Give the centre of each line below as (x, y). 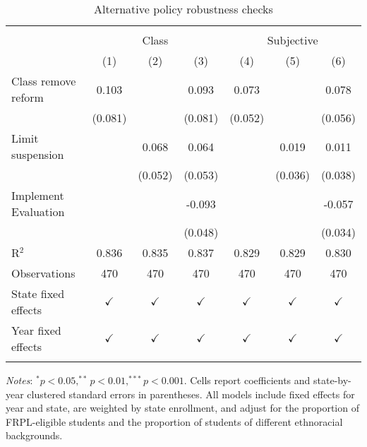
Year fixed (36, 330)
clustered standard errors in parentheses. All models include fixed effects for (191, 394)
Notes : (19, 380)
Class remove (44, 81)
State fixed (38, 293)
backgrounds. (34, 435)
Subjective (293, 40)
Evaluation (38, 211)
